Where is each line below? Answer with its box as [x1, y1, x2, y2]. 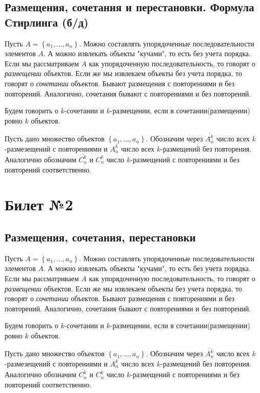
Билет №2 [5, 194, 73, 215]
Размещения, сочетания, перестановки [5, 229, 196, 244]
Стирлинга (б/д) [5, 14, 89, 30]
